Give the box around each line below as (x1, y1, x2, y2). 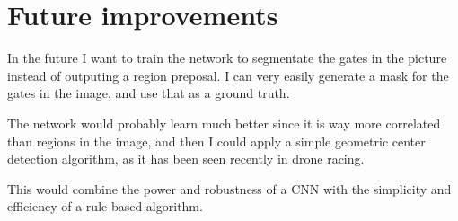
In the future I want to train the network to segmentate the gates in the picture (7, 49, 447, 67)
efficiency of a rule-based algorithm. (7, 197, 203, 216)
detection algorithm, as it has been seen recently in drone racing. (7, 149, 365, 168)
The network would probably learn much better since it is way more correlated (7, 113, 441, 132)
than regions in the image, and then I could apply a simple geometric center (7, 131, 426, 150)
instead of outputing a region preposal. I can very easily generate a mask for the (7, 66, 449, 84)
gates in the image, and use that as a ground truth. (7, 84, 290, 102)
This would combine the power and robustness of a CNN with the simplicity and (7, 179, 452, 198)
